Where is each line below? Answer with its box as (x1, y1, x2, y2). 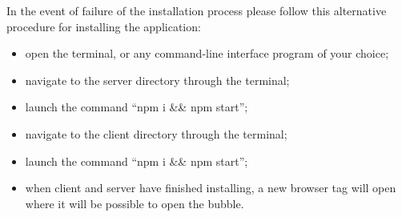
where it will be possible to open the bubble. (25, 195, 244, 211)
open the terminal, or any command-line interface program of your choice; (25, 45, 389, 62)
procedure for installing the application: (6, 18, 201, 34)
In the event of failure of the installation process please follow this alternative (6, 2, 387, 18)
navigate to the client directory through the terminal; (25, 125, 287, 142)
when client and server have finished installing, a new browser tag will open (25, 179, 396, 196)
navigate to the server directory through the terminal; (25, 71, 290, 88)
